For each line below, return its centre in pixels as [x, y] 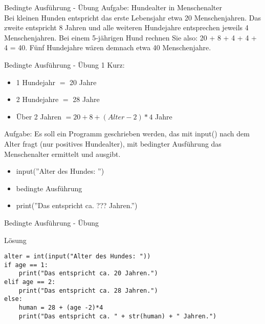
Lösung [15, 240]
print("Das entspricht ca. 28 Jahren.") [88, 290]
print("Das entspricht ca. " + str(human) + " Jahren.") [118, 316]
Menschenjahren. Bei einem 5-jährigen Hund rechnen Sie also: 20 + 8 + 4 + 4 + [130, 37]
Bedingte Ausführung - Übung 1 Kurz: [64, 64]
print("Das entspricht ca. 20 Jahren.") [88, 274]
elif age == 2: [30, 282]
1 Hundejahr [36, 82]
